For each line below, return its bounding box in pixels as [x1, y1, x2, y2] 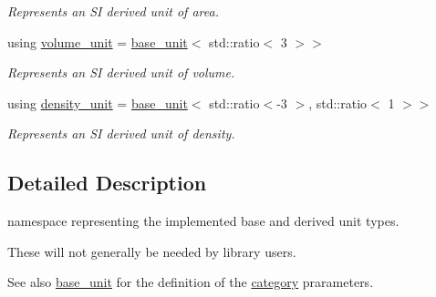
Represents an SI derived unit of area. [7, 2, 219, 20]
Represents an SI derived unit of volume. [7, 63, 235, 82]
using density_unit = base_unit [7, 93, 188, 112]
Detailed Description [7, 169, 207, 197]
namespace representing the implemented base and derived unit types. [7, 211, 400, 230]
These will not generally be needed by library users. [7, 241, 296, 261]
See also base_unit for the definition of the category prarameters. [7, 272, 374, 292]
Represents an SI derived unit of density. [7, 124, 235, 143]
